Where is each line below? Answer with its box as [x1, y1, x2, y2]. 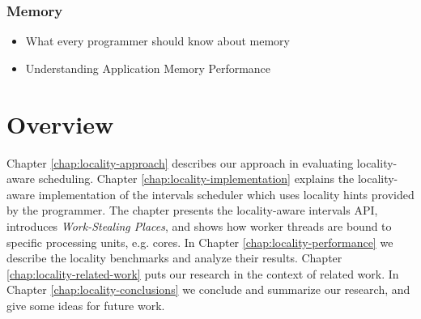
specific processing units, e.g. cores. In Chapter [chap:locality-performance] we [6, 233, 393, 250]
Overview [6, 107, 114, 140]
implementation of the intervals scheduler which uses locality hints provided [38, 185, 415, 202]
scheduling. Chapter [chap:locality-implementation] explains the [38, 170, 355, 187]
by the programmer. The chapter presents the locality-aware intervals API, [6, 202, 378, 219]
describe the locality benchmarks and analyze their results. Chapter [6, 249, 342, 266]
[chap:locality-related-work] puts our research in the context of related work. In [6, 265, 399, 282]
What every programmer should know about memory [25, 32, 290, 49]
